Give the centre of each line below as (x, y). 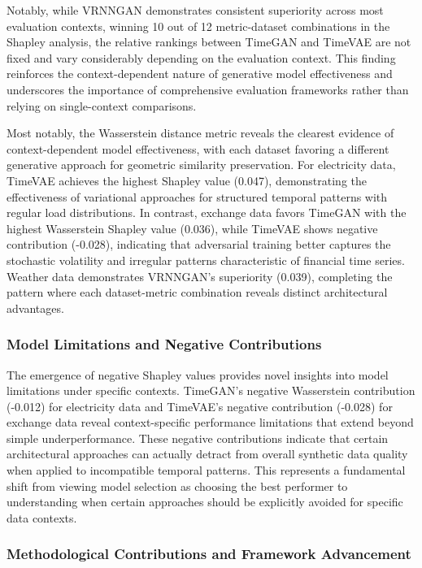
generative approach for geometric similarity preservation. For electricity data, (201, 165)
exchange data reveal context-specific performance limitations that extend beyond (210, 422)
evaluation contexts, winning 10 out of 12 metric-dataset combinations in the (198, 26)
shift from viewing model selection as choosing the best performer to (177, 486)
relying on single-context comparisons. (102, 105)
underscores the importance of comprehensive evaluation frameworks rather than (208, 89)
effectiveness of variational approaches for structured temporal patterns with (197, 196)
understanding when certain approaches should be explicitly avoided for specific (205, 502)
